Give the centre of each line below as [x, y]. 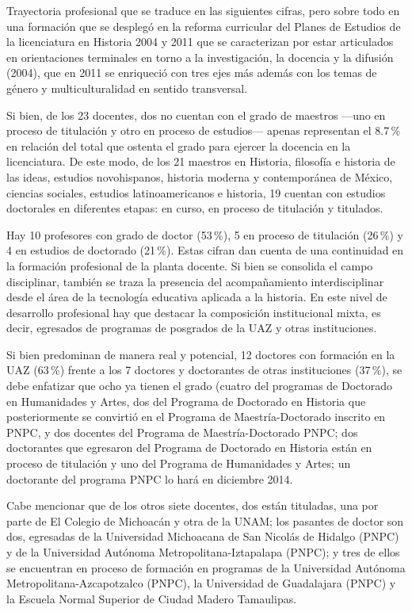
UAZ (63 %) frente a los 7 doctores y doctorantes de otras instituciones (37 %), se [204, 370]
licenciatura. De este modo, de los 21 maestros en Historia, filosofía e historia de [201, 161]
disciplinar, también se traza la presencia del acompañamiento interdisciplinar [195, 281]
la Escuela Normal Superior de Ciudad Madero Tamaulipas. [152, 598]
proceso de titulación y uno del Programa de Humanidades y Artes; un [179, 463]
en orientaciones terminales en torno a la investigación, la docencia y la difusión [200, 57]
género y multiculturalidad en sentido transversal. [127, 88]
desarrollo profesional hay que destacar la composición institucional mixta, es [194, 312]
